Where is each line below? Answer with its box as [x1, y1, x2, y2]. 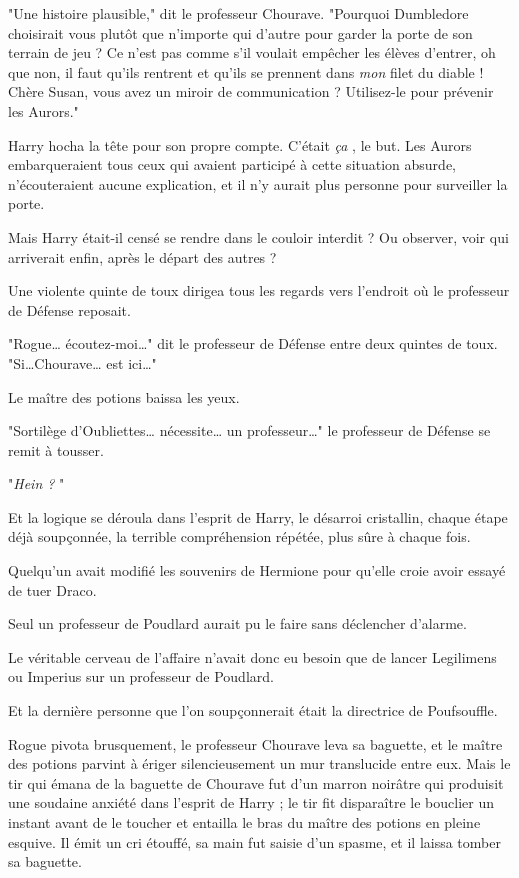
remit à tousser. [8, 439, 104, 460]
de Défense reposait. [8, 299, 131, 320]
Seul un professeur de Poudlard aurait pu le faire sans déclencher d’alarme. [8, 613, 467, 634]
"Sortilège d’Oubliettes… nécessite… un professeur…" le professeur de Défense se [8, 420, 491, 441]
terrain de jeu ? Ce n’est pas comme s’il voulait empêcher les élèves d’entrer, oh [8, 42, 496, 63]
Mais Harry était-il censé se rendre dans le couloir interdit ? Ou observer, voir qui [8, 226, 509, 247]
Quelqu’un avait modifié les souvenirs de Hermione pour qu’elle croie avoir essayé [8, 560, 506, 581]
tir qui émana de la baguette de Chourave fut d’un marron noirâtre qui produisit [8, 772, 504, 793]
